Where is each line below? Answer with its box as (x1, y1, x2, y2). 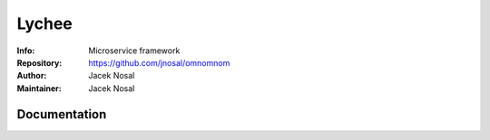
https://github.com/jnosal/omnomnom (88, 57, 230, 68)
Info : (16, 45, 35, 56)
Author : (16, 70, 47, 81)
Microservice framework (88, 45, 181, 56)
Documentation (16, 107, 107, 122)
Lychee (16, 14, 73, 33)
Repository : (16, 57, 63, 68)
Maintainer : (16, 82, 63, 94)
